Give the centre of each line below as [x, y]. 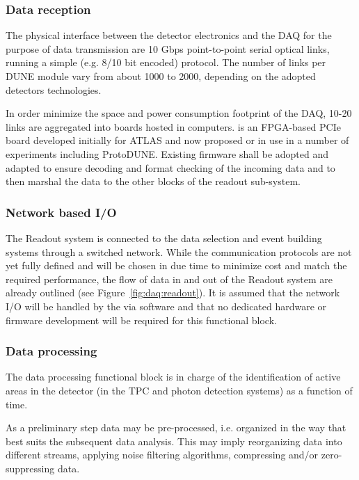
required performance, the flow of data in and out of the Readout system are [169, 279]
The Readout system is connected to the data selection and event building [164, 238]
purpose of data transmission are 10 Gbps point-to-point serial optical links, [168, 48]
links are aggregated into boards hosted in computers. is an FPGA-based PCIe [173, 126]
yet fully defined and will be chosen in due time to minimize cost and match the [176, 265]
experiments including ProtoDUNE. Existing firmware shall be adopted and [167, 153]
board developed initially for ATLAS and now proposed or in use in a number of [177, 140]
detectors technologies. [54, 89]
